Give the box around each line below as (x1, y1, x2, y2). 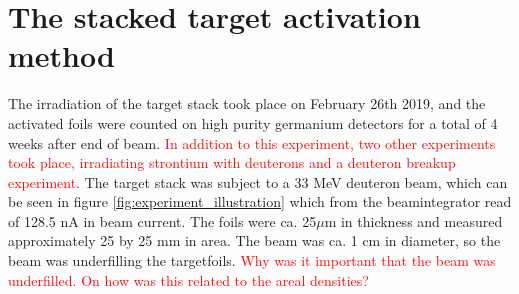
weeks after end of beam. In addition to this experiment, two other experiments (8, 132, 496, 153)
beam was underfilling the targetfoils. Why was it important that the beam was (8, 250, 496, 271)
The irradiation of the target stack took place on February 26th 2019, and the (8, 93, 486, 114)
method (8, 35, 115, 76)
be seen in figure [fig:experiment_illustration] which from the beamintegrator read (8, 191, 512, 212)
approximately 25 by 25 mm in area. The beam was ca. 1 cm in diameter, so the (8, 230, 501, 251)
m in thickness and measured (324, 210, 503, 231)
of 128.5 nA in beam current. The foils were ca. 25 (8, 210, 317, 231)
